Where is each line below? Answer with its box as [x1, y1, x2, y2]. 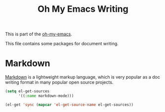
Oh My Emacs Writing [38, 3, 128, 15]
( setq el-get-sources [5, 89, 50, 94]
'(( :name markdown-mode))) [18, 93, 74, 98]
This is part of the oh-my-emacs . [5, 31, 73, 37]
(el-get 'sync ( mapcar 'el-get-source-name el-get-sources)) [5, 102, 134, 107]
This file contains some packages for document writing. [5, 41, 119, 47]
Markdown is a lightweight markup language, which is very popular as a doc [5, 74, 161, 80]
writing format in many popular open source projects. [5, 80, 114, 85]
